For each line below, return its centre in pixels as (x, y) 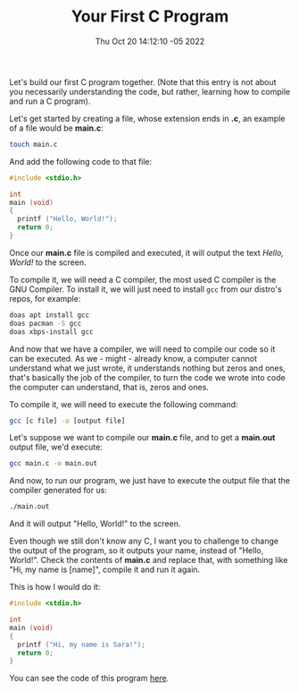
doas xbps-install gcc (51, 332)
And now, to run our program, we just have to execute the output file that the (149, 481)
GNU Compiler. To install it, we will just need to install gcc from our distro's (146, 289)
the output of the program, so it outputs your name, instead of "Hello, (137, 551)
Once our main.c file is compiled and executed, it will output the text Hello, (146, 252)
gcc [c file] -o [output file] (67, 421)
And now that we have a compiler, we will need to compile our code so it (142, 349)
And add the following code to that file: (81, 161)
